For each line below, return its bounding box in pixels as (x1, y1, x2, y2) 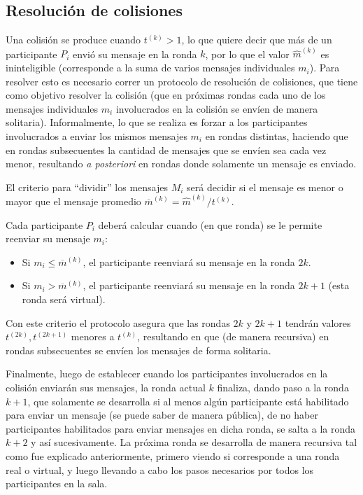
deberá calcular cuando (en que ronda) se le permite (98, 217, 322, 232)
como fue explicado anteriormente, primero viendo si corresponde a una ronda (6, 448, 340, 463)
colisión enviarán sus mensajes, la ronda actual (6, 379, 206, 394)
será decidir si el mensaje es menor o (187, 179, 343, 194)
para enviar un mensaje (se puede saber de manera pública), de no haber (6, 407, 318, 422)
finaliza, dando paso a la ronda (217, 379, 349, 394)
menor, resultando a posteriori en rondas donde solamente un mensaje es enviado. (6, 156, 357, 171)
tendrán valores (285, 315, 351, 330)
